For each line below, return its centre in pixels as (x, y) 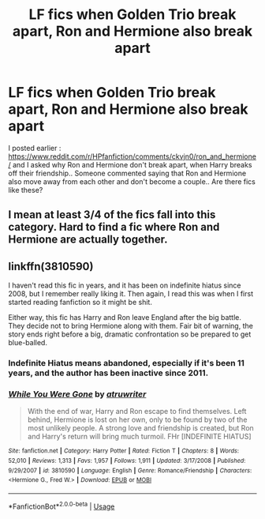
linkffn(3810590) (51, 266)
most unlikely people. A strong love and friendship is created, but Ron (140, 428)
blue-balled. (28, 343)
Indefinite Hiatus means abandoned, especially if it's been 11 (126, 363)
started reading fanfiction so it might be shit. (80, 303)
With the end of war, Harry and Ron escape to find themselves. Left (137, 412)
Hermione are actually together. (88, 240)
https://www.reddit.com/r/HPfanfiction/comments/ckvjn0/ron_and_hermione (132, 156)
